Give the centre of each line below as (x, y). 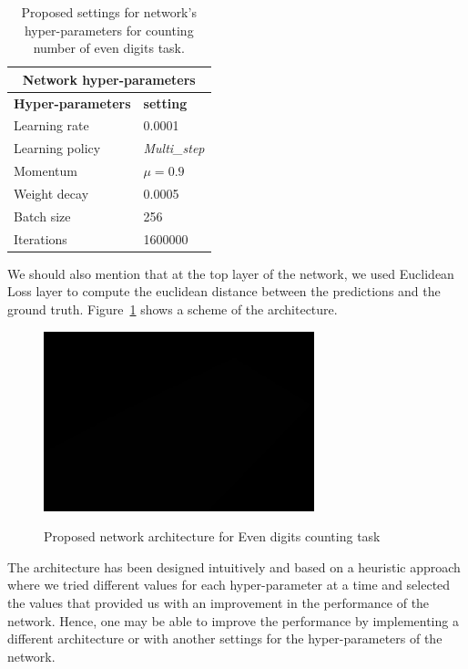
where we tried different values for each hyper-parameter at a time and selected (229, 585)
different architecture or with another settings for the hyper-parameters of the (225, 638)
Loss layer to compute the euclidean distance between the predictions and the (224, 291)
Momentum (46, 171)
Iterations (41, 238)
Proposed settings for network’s (109, 12)
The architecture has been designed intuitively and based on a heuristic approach (234, 566)
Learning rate (51, 125)
